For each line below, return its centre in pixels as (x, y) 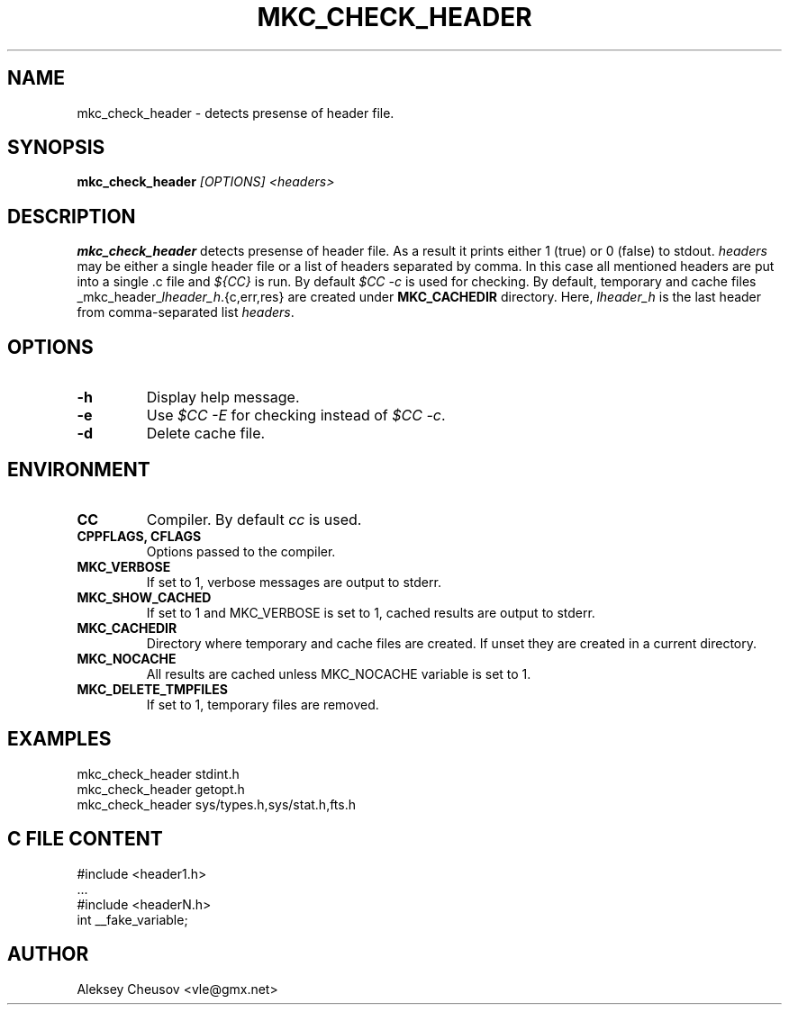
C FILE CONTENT (85, 839)
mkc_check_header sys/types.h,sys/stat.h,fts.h (217, 804)
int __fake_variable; (132, 919)
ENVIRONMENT (79, 469)
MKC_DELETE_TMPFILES (152, 689)
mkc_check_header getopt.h (161, 789)
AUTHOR (48, 954)
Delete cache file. (206, 434)
